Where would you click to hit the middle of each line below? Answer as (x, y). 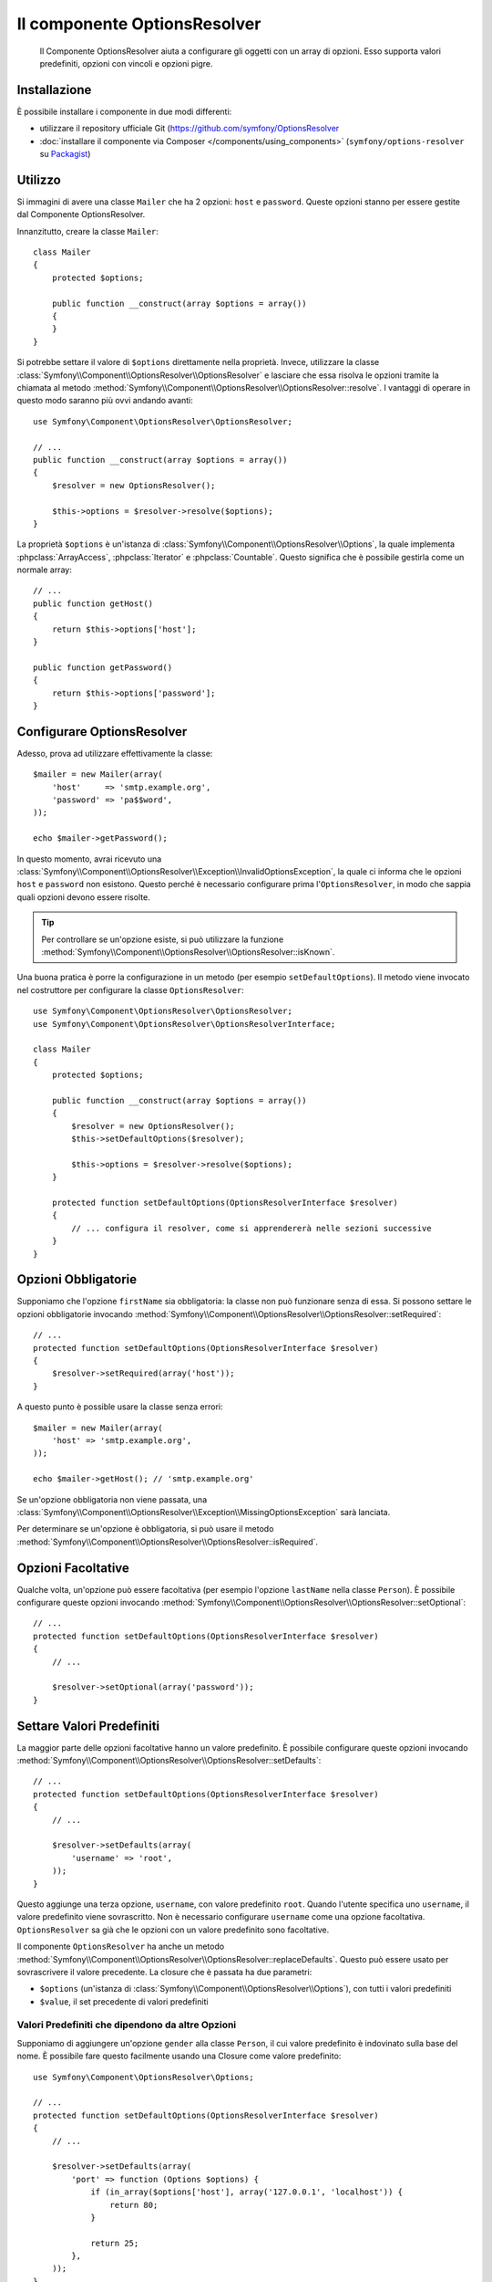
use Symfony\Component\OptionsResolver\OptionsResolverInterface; (184, 1024)
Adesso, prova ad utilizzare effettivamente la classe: (115, 753)
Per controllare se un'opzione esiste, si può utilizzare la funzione (163, 939)
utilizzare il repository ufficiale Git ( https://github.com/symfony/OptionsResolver (190, 129)
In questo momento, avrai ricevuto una (89, 859)
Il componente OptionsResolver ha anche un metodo (121, 1947)
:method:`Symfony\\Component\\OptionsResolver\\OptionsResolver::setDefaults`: (169, 1761)
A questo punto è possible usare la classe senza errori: (120, 1407)
